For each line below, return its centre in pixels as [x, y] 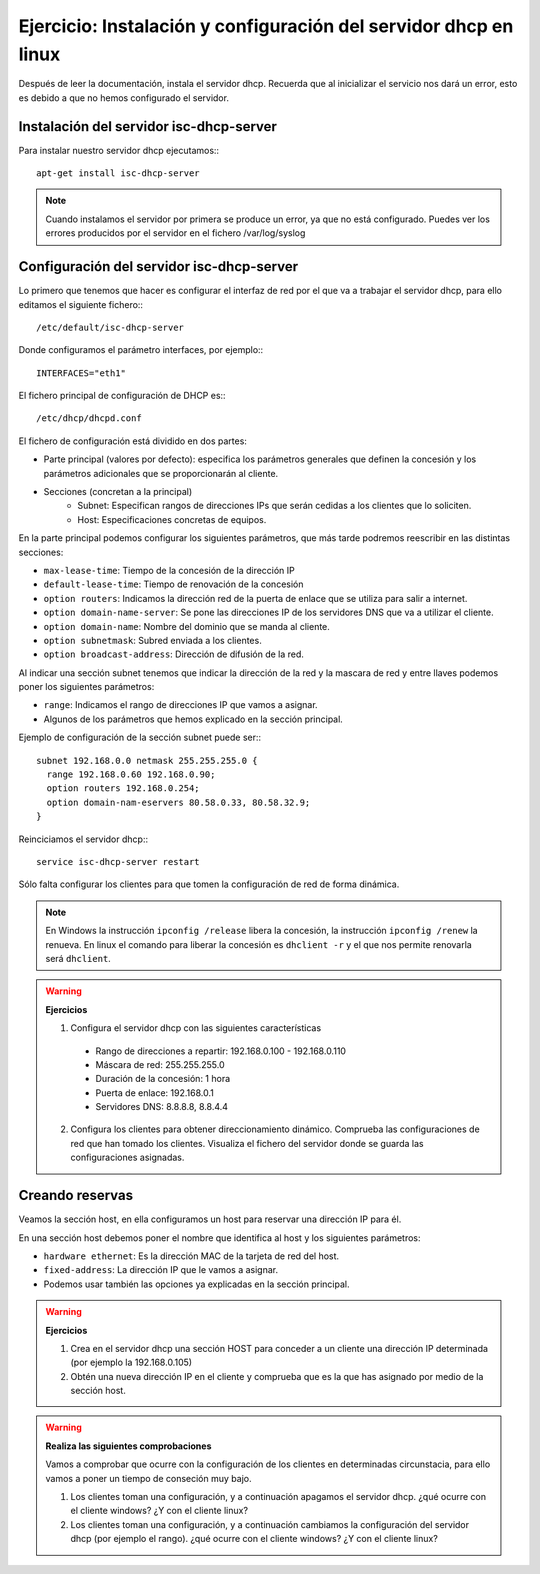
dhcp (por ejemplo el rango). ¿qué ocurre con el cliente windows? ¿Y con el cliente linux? [254, 1539]
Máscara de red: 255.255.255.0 [160, 1064]
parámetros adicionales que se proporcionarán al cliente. [161, 473]
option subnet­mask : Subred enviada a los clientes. [152, 640]
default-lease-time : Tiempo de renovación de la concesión [173, 584]
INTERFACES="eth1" [81, 373]
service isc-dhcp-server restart [118, 861]
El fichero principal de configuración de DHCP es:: [122, 396]
